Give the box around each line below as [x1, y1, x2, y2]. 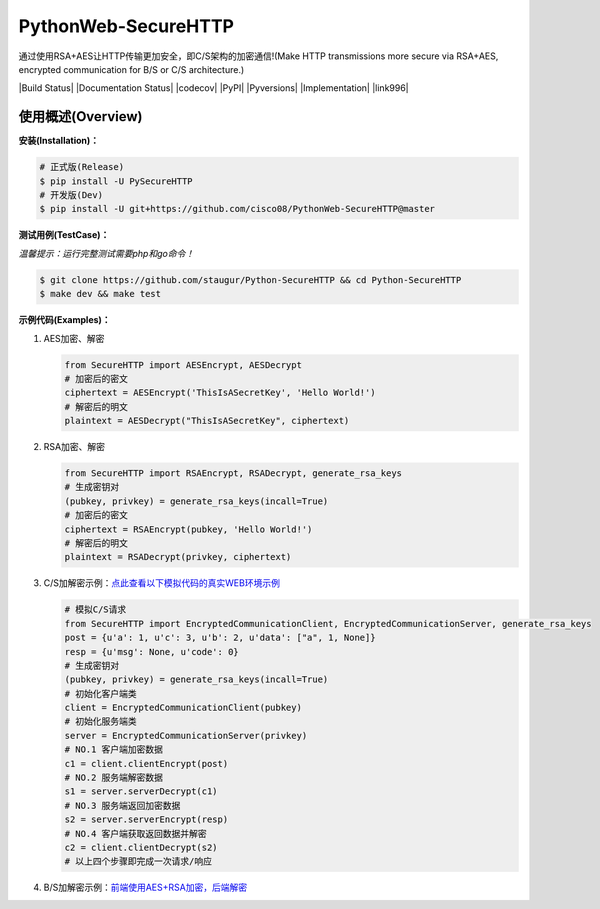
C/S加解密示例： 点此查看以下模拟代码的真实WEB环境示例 [43, 577, 280, 589]
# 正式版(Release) [39, 161, 125, 173]
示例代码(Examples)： [18, 314, 111, 326]
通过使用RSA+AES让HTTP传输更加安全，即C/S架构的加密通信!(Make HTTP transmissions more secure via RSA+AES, [18, 50, 499, 62]
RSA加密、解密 [43, 441, 105, 453]
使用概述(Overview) [18, 108, 143, 125]
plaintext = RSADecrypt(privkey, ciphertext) [64, 551, 292, 563]
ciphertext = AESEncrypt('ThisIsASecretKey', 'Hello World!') [64, 387, 376, 399]
